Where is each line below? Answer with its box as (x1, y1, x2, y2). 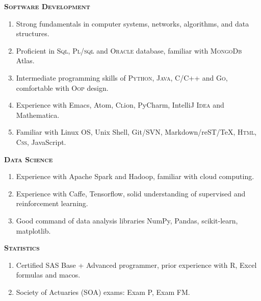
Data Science (4, 154, 53, 164)
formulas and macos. (16, 269, 81, 280)
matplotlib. (16, 225, 51, 236)
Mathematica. (16, 109, 60, 120)
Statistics (4, 242, 40, 253)
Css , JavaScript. (16, 136, 66, 147)
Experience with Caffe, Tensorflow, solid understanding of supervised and (16, 188, 246, 198)
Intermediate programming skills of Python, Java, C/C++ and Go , (16, 72, 228, 83)
